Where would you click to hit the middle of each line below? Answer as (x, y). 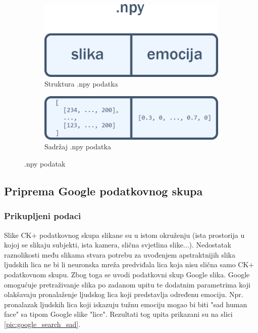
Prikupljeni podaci (43, 216)
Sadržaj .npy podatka (78, 147)
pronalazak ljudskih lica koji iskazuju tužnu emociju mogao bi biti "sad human (126, 304)
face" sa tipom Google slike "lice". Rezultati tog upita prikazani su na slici (118, 314)
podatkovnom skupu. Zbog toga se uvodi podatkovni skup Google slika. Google (127, 274)
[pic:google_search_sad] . (42, 324)
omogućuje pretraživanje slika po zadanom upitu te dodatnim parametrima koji (127, 284)
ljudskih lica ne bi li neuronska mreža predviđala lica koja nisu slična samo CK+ (129, 264)
